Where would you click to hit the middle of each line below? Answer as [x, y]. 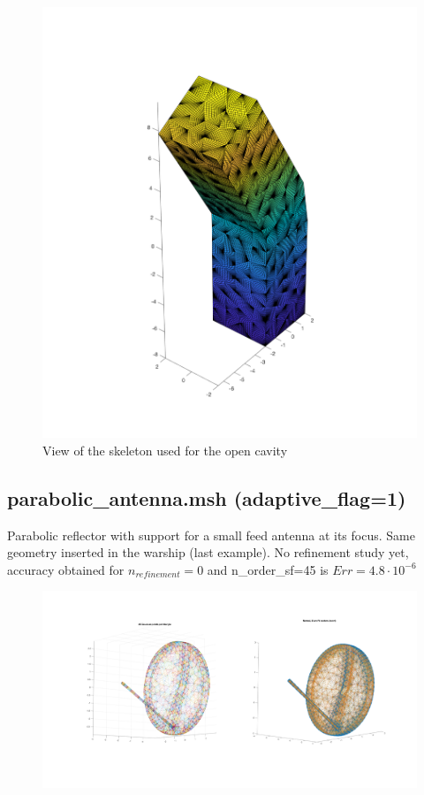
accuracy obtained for [66, 569]
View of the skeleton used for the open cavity [165, 450]
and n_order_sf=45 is [268, 569]
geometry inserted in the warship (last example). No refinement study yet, [208, 552]
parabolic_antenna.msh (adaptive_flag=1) [207, 497]
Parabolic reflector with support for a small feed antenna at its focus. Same [211, 535]
